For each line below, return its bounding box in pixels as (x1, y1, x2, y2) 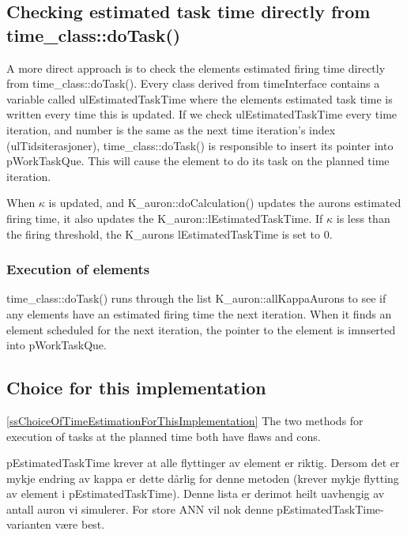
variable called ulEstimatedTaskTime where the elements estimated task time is (6, 90, 393, 107)
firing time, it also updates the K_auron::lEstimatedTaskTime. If (6, 209, 323, 226)
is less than (336, 209, 390, 226)
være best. (55, 516, 105, 533)
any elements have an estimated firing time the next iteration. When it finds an (6, 305, 392, 322)
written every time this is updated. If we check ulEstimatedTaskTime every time (6, 106, 398, 122)
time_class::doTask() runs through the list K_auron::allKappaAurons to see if (6, 290, 386, 307)
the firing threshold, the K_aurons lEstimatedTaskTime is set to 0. (6, 225, 333, 242)
